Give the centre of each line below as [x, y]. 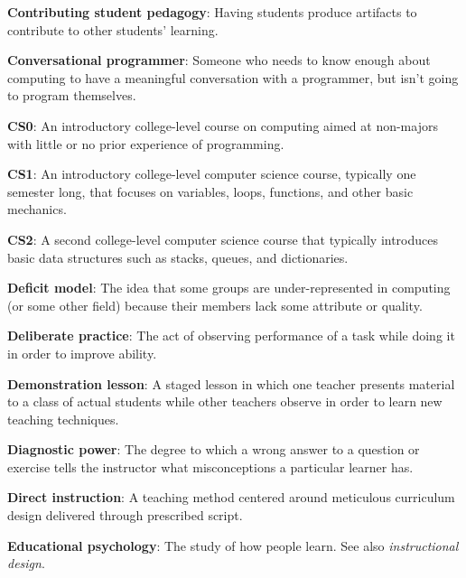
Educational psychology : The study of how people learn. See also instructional [233, 545]
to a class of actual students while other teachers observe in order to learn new [225, 401]
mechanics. [37, 209]
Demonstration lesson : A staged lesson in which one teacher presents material [231, 383]
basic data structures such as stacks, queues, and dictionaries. [178, 257]
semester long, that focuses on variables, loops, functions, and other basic [210, 191]
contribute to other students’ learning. [113, 29]
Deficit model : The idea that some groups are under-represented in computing [229, 288]
